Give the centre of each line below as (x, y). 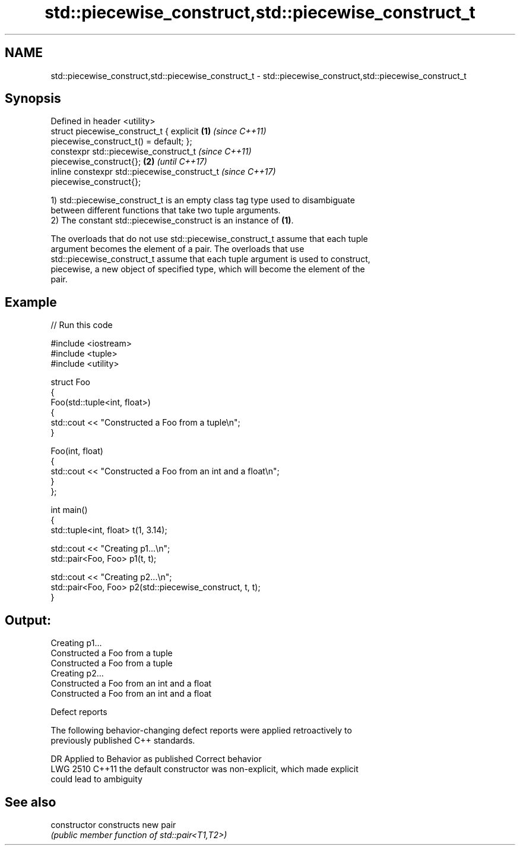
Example (31, 302)
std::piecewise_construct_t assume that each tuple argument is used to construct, (210, 259)
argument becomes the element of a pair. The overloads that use (177, 249)
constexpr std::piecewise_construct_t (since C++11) (151, 152)
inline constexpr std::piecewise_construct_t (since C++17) (163, 172)
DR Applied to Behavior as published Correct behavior (156, 759)
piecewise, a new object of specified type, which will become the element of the (208, 269)
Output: (28, 620)
